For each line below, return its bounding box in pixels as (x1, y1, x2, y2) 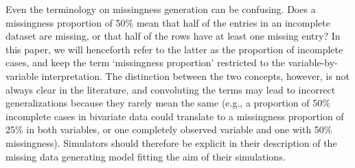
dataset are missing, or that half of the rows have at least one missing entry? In (5, 29, 341, 43)
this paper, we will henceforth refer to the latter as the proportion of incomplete (5, 42, 343, 56)
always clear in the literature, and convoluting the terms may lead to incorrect (5, 82, 336, 96)
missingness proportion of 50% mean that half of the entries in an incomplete (5, 15, 331, 29)
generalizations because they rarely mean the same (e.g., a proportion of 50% (5, 96, 330, 110)
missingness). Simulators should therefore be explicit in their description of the (5, 135, 337, 150)
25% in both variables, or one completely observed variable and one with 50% (5, 122, 332, 137)
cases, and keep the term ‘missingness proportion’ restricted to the (5, 55, 286, 70)
